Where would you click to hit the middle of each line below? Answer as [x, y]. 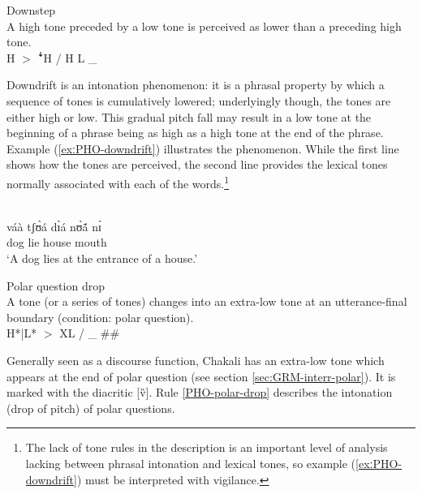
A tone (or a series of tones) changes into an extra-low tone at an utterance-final [207, 301]
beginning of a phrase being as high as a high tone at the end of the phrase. [195, 133]
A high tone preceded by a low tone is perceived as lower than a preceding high [204, 26]
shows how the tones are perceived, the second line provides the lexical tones [197, 164]
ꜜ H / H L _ [67, 57]
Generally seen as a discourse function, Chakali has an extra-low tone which [196, 360]
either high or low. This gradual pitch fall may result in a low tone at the [189, 116]
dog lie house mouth [57, 242]
